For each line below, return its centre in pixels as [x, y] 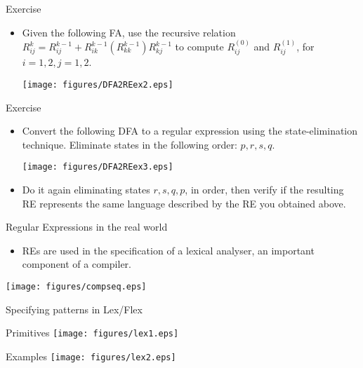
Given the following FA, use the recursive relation [129, 32]
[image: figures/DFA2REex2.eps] [98, 85]
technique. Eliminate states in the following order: [130, 144]
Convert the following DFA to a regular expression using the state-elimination [190, 131]
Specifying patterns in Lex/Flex [74, 309]
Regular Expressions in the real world [87, 227]
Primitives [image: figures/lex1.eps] [92, 333]
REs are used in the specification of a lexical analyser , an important [168, 250]
